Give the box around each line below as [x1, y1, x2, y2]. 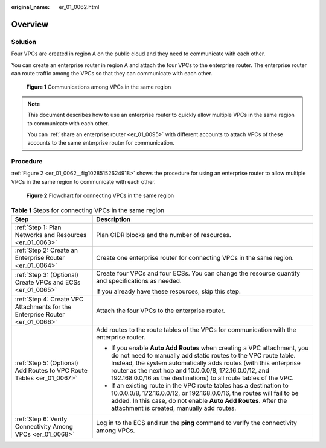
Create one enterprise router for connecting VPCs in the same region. [96, 253, 294, 262]
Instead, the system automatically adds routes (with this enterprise [111, 359, 301, 367]
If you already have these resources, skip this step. [96, 287, 241, 295]
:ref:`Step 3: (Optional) [14, 270, 78, 279]
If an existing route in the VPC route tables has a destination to [111, 381, 289, 390]
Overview [11, 19, 49, 30]
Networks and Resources [14, 230, 87, 239]
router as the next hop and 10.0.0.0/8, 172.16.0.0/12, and [111, 366, 270, 374]
